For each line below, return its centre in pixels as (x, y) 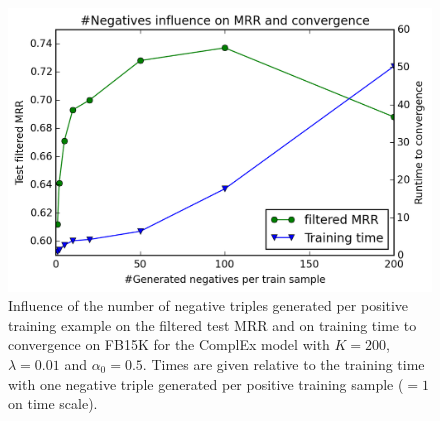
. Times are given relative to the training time (283, 364)
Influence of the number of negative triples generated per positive (208, 305)
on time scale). (53, 403)
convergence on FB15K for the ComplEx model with (169, 344)
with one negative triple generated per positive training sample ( (206, 383)
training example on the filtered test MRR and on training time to (212, 324)
